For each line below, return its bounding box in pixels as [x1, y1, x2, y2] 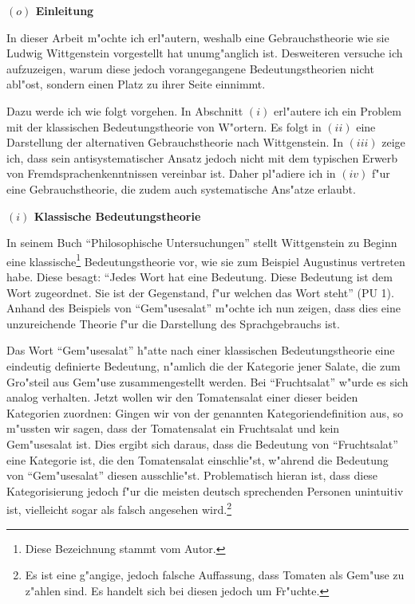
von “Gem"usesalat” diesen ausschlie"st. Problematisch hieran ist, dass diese [6, 467, 378, 484]
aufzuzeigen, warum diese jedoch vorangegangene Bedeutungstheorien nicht [6, 60, 374, 76]
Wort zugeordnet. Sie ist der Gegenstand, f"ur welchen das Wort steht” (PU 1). [6, 284, 394, 300]
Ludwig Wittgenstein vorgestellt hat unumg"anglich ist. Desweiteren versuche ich [6, 45, 403, 61]
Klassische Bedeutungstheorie [34, 207, 201, 224]
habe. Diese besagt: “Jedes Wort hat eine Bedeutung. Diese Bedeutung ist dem [6, 268, 393, 284]
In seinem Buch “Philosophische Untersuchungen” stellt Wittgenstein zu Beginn [6, 234, 397, 251]
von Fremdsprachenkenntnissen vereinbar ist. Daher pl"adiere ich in [6, 165, 336, 182]
